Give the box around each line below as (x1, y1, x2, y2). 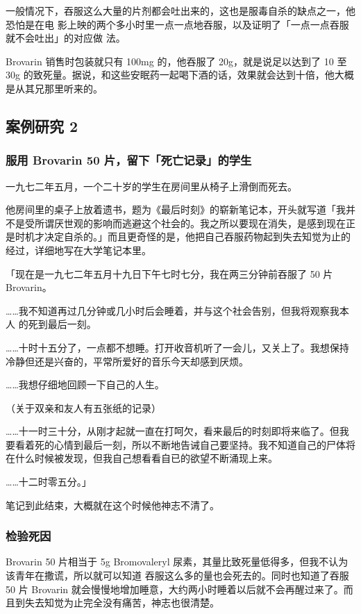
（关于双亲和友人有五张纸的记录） (6, 400, 161, 415)
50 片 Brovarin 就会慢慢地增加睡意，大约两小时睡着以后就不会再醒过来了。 (6, 581, 344, 596)
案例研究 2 (6, 115, 78, 136)
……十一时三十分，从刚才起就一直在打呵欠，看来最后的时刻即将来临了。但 (6, 424, 339, 438)
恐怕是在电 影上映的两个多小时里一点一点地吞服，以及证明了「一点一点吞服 (6, 17, 349, 31)
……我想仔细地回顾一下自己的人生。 (6, 377, 165, 392)
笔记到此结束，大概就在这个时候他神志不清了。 (6, 497, 219, 512)
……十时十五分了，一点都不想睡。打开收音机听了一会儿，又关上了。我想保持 (6, 340, 349, 354)
